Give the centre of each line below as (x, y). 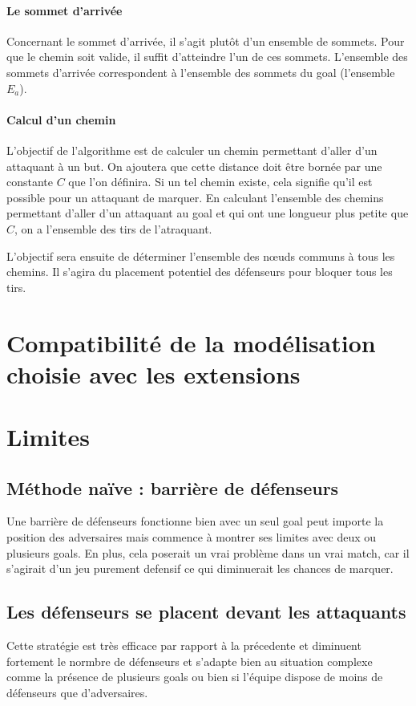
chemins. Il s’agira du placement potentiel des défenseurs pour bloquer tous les (200, 272)
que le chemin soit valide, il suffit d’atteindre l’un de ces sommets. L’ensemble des (207, 57)
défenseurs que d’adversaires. (77, 692)
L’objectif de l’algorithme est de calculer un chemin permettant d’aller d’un (192, 150)
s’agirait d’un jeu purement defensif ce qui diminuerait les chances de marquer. (200, 568)
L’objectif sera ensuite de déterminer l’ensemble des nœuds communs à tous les (201, 256)
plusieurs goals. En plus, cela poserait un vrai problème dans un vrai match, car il (208, 552)
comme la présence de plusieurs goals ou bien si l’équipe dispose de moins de (195, 677)
